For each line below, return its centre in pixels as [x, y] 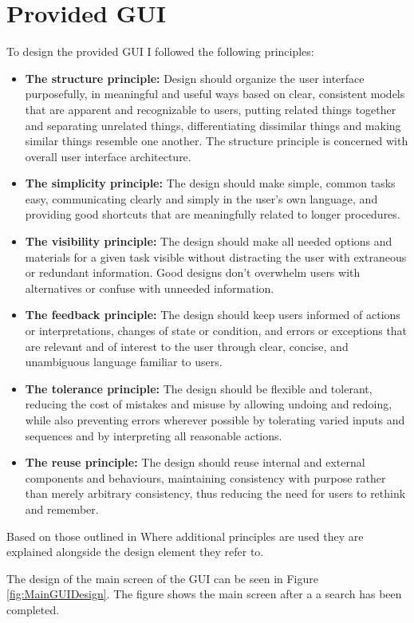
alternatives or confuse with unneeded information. [150, 288]
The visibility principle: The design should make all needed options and [209, 241]
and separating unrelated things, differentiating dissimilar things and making [213, 125]
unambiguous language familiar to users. [124, 362]
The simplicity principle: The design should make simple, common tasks [210, 183]
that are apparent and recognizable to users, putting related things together [211, 109]
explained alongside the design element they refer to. [135, 552]
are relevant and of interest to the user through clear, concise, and [187, 346]
